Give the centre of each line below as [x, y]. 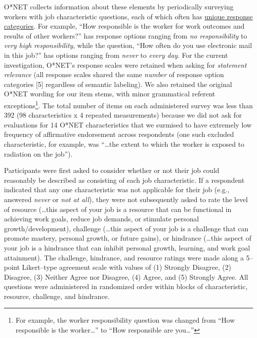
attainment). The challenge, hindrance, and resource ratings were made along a [124, 257]
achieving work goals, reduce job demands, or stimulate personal [102, 219]
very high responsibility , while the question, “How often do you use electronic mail [128, 45]
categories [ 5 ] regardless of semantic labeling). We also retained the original [118, 84]
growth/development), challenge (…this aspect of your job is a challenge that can [126, 228]
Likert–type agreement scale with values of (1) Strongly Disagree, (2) [127, 267]
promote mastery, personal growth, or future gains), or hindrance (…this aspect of [128, 238]
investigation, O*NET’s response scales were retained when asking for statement [125, 64]
